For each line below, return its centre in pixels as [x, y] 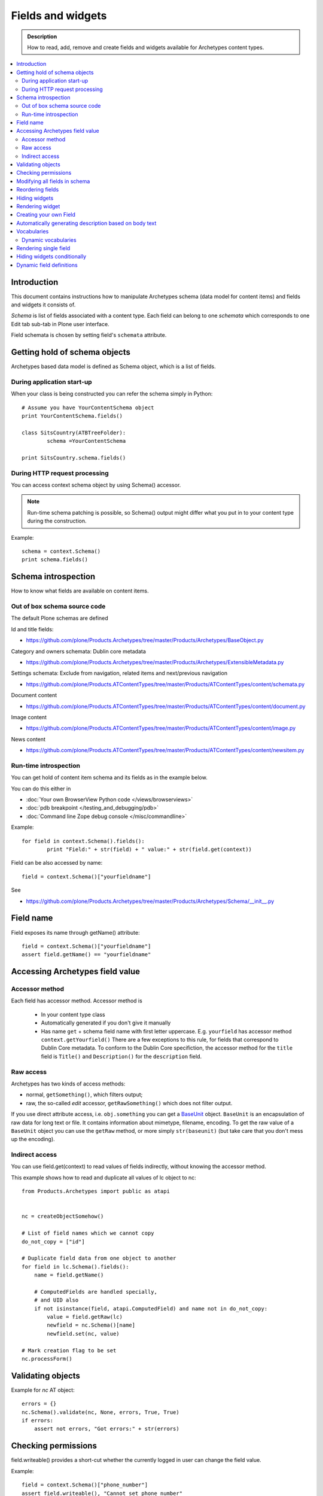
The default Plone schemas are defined [60, 618]
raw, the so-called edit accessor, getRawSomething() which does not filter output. [129, 1103]
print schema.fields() [55, 560]
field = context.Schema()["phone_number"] [85, 1485]
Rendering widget [38, 206]
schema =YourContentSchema [86, 441]
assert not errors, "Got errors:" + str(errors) [106, 1429]
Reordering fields [38, 190]
